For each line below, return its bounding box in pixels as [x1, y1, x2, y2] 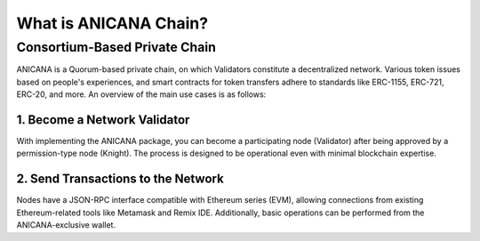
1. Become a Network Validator [16, 112, 190, 127]
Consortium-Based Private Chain [16, 39, 217, 55]
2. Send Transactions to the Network [16, 172, 224, 187]
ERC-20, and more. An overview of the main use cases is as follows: [16, 89, 267, 100]
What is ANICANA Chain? [16, 13, 209, 33]
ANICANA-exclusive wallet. [16, 220, 116, 230]
